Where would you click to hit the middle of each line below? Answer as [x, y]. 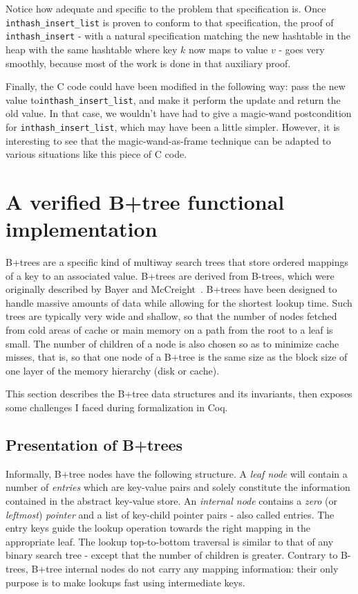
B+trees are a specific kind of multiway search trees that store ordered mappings [177, 262]
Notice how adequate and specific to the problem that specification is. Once [166, 8]
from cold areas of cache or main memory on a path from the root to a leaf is [169, 330]
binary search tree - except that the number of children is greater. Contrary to [172, 555]
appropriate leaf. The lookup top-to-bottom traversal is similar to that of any [170, 541]
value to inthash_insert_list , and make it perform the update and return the [173, 99]
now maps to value [228, 49]
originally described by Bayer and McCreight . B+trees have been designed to [171, 289]
